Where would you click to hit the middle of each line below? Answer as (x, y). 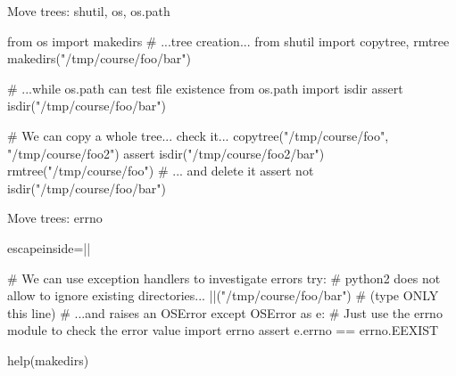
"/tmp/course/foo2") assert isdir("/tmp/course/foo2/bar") (166, 153)
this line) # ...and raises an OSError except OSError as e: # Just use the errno (225, 312)
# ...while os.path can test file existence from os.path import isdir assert (205, 88)
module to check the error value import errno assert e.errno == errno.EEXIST (223, 330)
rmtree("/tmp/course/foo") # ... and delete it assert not (161, 171)
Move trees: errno (55, 218)
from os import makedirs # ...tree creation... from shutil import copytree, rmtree (228, 41)
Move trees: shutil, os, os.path (89, 11)
